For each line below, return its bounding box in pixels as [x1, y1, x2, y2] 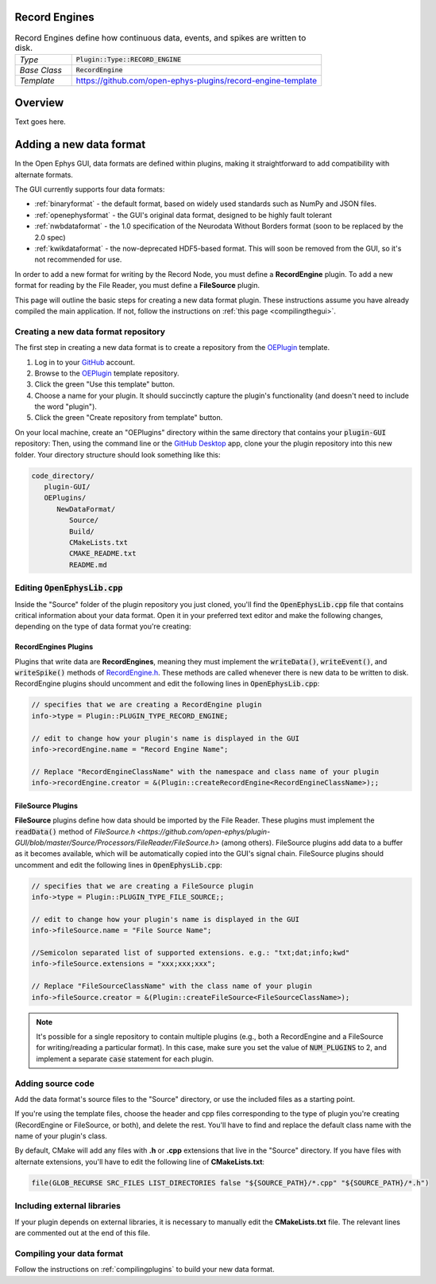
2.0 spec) [34, 232, 67, 242]
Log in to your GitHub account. [34, 357, 135, 367]
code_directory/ [31, 471, 95, 481]
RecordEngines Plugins [14, 642, 94, 652]
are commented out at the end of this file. [14, 1228, 151, 1237]
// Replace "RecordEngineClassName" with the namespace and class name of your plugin [31, 767, 380, 776]
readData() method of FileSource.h [14, 827, 136, 836]
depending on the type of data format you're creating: [14, 621, 191, 632]
